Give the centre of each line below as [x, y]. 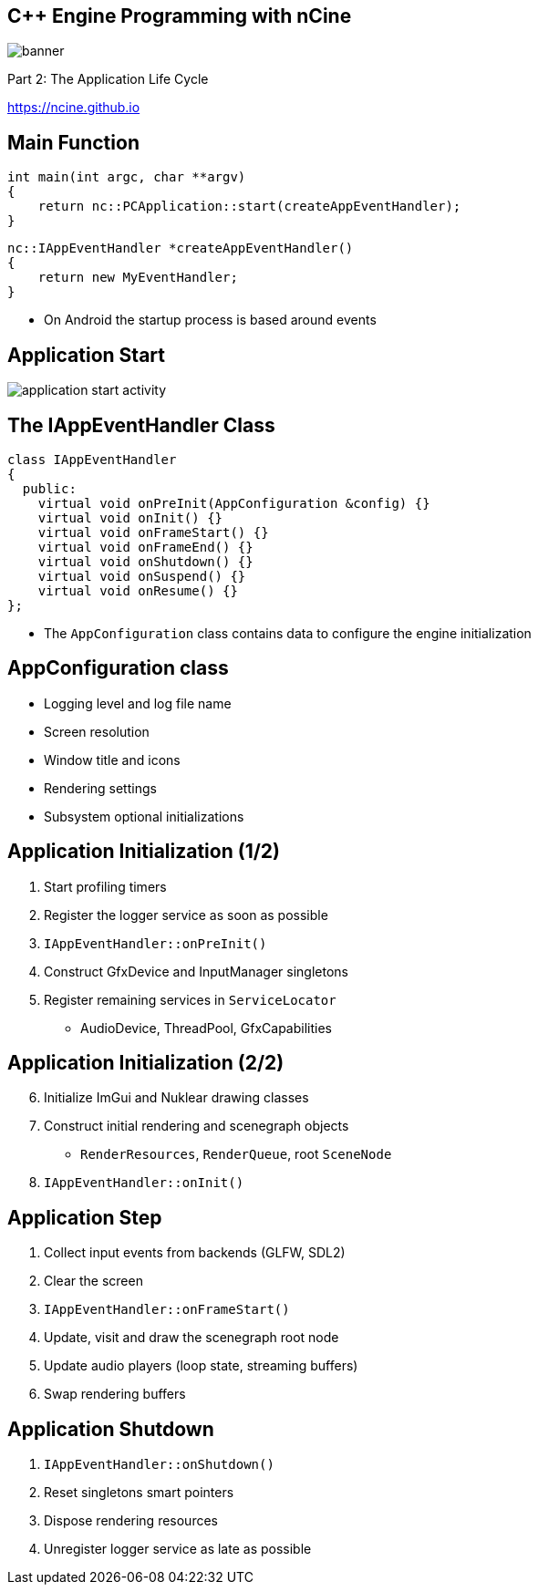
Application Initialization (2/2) [146, 1063]
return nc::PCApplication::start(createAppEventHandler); [249, 207]
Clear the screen [93, 1281]
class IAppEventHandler [92, 459]
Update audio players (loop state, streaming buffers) [201, 1366]
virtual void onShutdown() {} [145, 561]
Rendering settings [100, 788]
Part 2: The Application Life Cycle [108, 79]
